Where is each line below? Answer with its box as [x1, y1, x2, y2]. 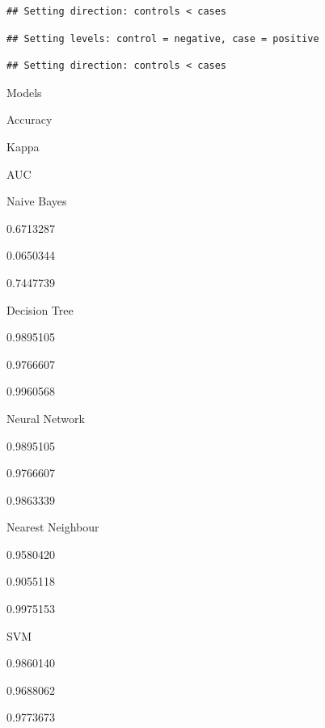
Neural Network [6, 409, 85, 426]
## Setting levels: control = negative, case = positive [6, 32, 319, 44]
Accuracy [6, 111, 53, 128]
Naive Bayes [6, 193, 67, 210]
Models [6, 83, 42, 100]
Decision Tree [6, 301, 74, 318]
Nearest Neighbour [6, 518, 99, 535]
